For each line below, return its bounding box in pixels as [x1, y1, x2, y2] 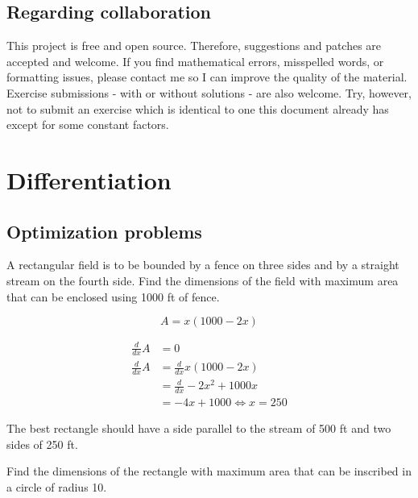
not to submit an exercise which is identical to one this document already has [6, 100, 389, 117]
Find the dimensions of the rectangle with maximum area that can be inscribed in [6, 463, 412, 479]
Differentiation [6, 163, 172, 196]
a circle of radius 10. [6, 479, 107, 496]
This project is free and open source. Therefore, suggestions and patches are [6, 37, 382, 54]
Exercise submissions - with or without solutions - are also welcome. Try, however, [6, 84, 412, 101]
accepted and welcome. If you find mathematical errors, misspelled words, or [6, 52, 384, 69]
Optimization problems [6, 218, 202, 243]
